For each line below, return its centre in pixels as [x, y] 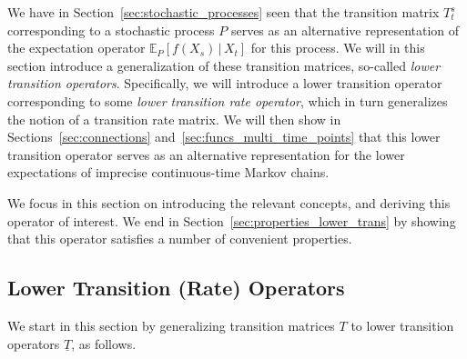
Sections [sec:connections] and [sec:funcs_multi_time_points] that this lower [224, 137]
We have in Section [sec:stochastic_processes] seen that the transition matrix [223, 12]
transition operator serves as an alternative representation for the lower [206, 154]
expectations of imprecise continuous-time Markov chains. [168, 172]
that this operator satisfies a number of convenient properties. [180, 239]
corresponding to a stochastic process [111, 30]
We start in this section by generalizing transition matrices [171, 325]
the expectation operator [76, 48]
